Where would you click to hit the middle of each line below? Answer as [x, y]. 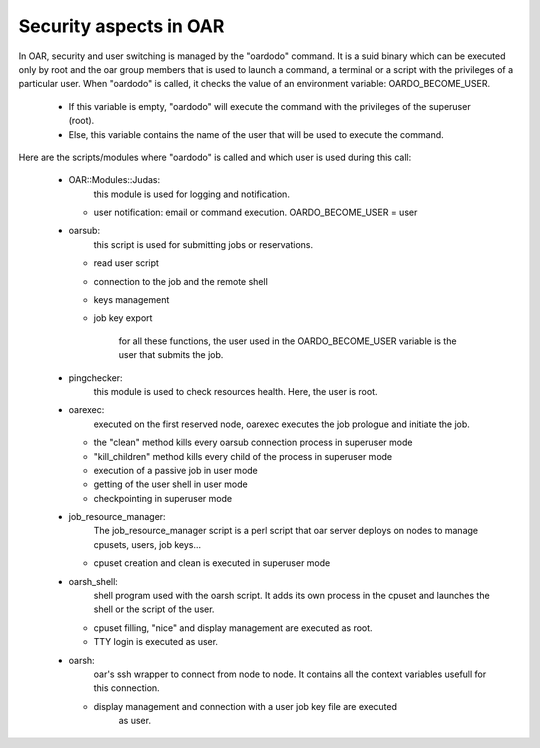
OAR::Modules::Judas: [114, 180]
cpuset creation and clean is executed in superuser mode [212, 563]
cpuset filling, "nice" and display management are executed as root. [233, 627]
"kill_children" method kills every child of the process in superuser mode [243, 456]
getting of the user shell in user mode [171, 484]
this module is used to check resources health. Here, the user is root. [236, 391]
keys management [131, 300]
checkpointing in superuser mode [163, 498]
